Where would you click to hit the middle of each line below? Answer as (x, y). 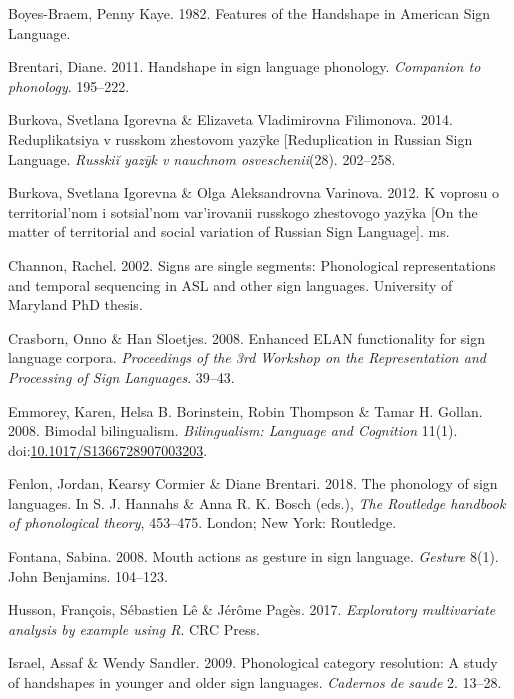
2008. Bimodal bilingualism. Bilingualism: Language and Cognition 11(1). (233, 430)
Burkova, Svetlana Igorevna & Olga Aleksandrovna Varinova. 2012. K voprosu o (253, 192)
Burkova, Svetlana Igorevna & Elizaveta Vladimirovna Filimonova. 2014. (230, 119)
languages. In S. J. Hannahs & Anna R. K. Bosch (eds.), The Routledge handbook (257, 502)
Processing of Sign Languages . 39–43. (121, 376)
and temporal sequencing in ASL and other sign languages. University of (230, 284)
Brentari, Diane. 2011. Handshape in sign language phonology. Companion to (244, 66)
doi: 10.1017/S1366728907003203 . (108, 449)
